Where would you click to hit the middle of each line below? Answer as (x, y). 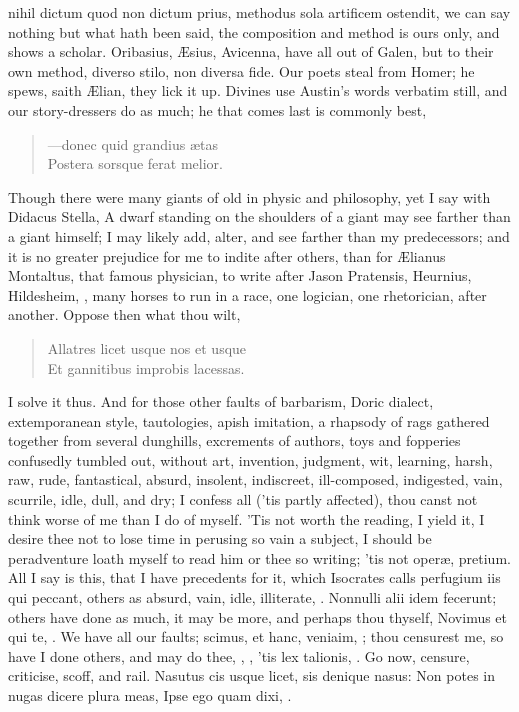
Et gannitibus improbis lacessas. (146, 367)
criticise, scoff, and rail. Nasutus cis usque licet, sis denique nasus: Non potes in (252, 675)
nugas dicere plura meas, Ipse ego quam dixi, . (150, 695)
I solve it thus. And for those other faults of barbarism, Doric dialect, (221, 401)
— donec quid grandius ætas (132, 143)
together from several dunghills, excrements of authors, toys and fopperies (234, 440)
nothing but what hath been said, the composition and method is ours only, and (254, 31)
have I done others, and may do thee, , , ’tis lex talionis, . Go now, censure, (239, 655)
